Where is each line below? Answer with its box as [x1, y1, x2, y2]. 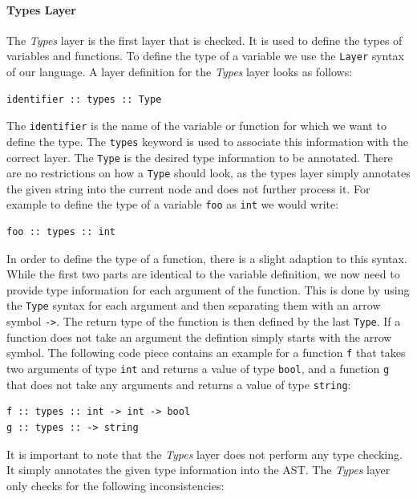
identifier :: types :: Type [6, 93, 162, 105]
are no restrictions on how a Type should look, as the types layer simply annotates [6, 164, 411, 181]
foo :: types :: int [6, 226, 116, 238]
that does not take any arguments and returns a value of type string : [6, 375, 351, 392]
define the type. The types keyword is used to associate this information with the [6, 132, 408, 149]
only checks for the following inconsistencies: [6, 477, 225, 493]
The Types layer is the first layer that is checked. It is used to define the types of [6, 31, 403, 48]
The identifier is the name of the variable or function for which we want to [6, 117, 387, 134]
